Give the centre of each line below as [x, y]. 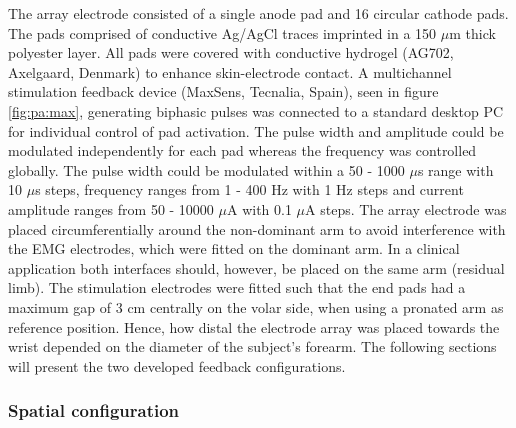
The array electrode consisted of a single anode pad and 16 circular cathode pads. [258, 13]
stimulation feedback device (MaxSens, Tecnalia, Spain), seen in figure [223, 91]
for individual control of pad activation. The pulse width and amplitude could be [256, 130]
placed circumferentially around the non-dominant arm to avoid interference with [257, 228]
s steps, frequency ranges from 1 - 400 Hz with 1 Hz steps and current [249, 189]
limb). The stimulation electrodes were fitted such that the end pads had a [237, 287]
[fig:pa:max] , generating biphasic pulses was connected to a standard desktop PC [256, 110]
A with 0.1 [259, 208]
